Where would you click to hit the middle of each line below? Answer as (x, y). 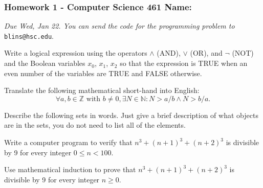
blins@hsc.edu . (29, 36)
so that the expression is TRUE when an (184, 63)
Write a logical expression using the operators (76, 53)
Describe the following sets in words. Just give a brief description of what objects (131, 115)
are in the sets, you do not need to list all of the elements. (95, 125)
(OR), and (206, 53)
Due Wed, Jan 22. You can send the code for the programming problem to (119, 26)
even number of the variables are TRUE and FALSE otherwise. (103, 73)
